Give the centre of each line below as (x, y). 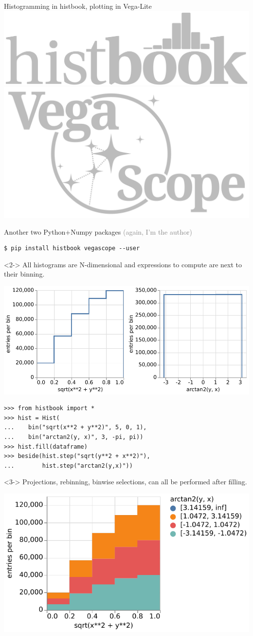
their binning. (24, 274)
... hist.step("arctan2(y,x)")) (68, 466)
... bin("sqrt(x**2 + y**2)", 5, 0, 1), (75, 427)
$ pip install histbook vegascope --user (72, 248)
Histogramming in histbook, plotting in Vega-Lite (78, 6)
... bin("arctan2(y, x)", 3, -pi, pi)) (74, 437)
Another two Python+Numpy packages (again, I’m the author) (98, 231)
